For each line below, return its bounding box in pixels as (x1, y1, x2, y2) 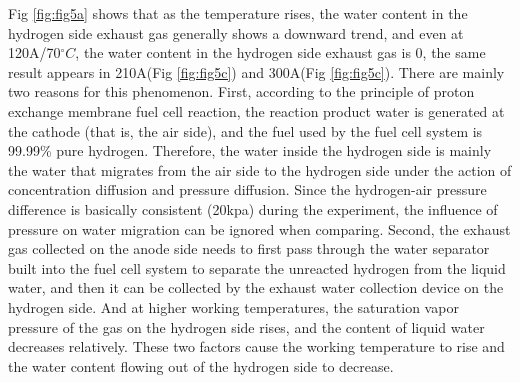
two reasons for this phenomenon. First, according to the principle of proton (8, 81, 475, 102)
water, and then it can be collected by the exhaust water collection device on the (8, 277, 504, 298)
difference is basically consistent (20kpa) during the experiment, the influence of (8, 198, 498, 219)
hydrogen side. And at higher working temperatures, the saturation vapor (8, 296, 459, 317)
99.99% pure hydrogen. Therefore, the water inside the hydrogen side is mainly (8, 140, 492, 161)
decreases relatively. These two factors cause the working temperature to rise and (8, 336, 505, 357)
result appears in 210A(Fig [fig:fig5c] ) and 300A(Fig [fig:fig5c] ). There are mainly (8, 61, 505, 82)
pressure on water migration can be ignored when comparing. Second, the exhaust (8, 218, 511, 239)
